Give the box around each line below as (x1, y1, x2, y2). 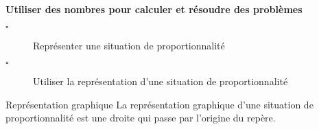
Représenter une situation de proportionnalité (33, 38, 225, 52)
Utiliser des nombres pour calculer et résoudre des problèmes (5, 2, 303, 16)
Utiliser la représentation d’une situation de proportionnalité (33, 74, 288, 89)
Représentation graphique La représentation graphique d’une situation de (5, 97, 314, 111)
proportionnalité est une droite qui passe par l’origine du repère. (5, 110, 276, 125)
